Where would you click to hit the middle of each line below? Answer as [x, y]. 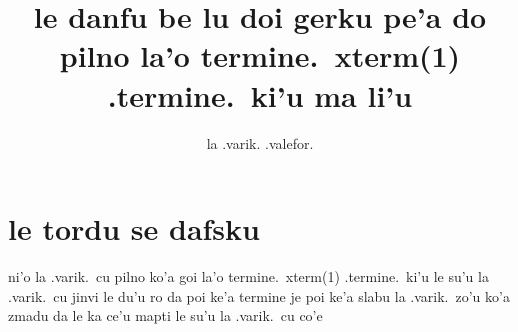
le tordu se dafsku [134, 228]
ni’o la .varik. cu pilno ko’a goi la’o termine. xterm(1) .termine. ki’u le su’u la [248, 276]
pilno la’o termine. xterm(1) [260, 55]
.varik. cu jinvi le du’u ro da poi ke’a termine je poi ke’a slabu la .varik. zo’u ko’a [259, 295]
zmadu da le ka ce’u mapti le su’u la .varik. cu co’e [165, 315]
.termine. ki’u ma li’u [260, 94]
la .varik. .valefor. [260, 142]
